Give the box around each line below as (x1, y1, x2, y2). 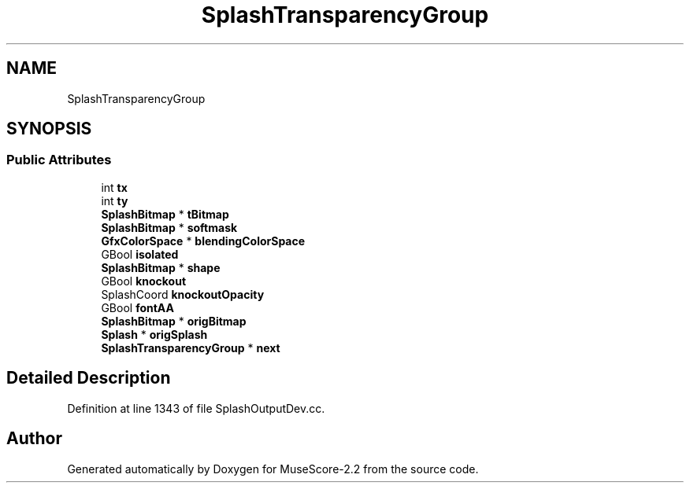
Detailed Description (6, 368, 171, 388)
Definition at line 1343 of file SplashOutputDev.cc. (67, 401, 325, 415)
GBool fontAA (101, 300, 174, 314)
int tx (101, 180, 128, 194)
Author (6, 428, 62, 449)
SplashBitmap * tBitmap (101, 207, 229, 221)
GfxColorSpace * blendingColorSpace (101, 233, 306, 248)
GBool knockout (101, 274, 187, 288)
